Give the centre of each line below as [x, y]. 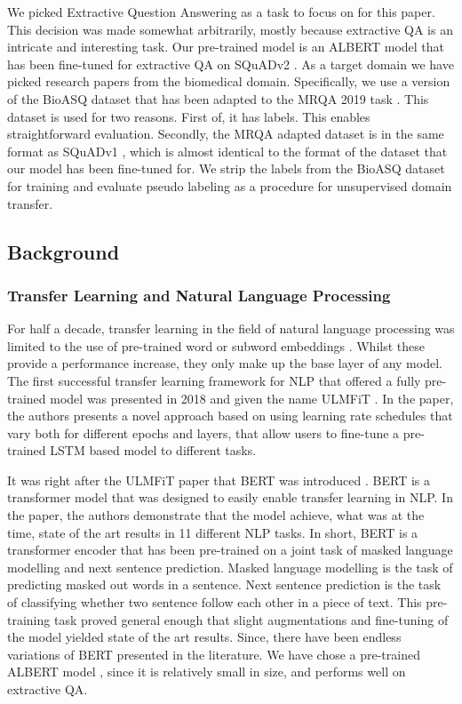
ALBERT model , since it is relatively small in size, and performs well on [207, 672]
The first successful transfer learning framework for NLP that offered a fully [214, 380]
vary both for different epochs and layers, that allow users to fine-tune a [203, 432]
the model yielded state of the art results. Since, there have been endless [204, 637]
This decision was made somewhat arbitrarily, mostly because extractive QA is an [230, 29]
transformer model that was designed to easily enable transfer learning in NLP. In [230, 497]
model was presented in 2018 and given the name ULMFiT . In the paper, [252, 398]
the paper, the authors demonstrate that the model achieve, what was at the [216, 515]
